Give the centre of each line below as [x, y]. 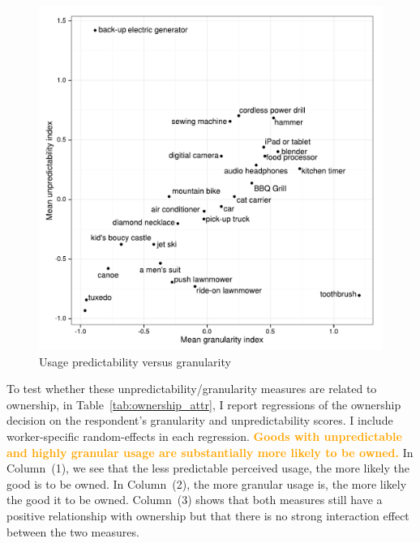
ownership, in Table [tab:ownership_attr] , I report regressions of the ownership [204, 404]
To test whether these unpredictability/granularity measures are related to [192, 389]
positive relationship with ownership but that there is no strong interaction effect [208, 515]
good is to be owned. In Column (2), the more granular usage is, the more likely [207, 483]
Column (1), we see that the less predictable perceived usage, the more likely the [208, 468]
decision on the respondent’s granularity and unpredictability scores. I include [200, 420]
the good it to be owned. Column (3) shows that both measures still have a [195, 500]
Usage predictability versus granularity [135, 361]
